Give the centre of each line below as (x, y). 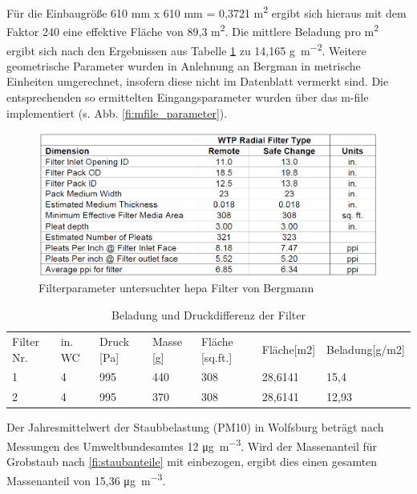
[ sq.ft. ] (217, 357)
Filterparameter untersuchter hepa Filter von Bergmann (176, 288)
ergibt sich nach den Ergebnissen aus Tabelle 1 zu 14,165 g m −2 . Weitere (186, 49)
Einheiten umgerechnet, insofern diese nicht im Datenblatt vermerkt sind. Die (198, 81)
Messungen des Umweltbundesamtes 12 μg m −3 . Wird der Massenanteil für (192, 444)
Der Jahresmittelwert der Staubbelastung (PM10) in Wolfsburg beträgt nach (195, 427)
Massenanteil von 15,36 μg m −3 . (86, 479)
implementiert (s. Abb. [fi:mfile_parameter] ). (117, 112)
